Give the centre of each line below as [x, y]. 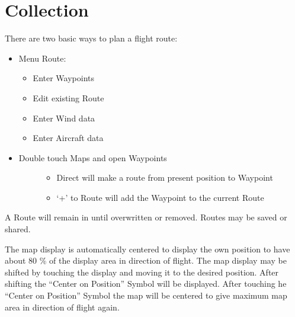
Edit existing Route [68, 97]
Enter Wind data [64, 118]
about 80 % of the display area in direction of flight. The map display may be [146, 260]
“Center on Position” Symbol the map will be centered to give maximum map [146, 295]
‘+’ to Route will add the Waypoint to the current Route [160, 197]
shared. [18, 229]
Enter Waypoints [63, 78]
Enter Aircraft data [68, 138]
